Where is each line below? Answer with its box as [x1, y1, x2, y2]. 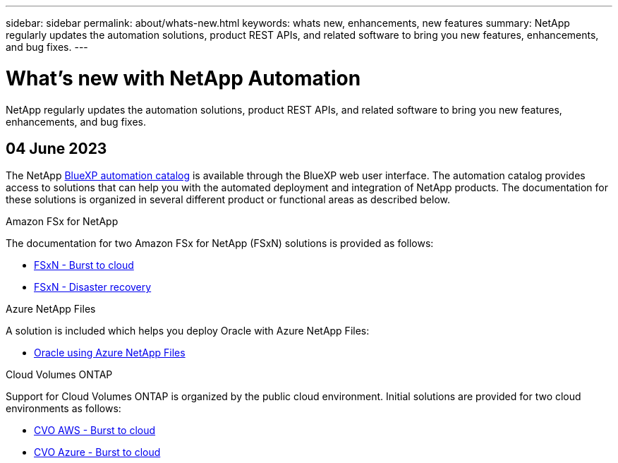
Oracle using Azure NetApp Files [34, 347, 186, 359]
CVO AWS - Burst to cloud [34, 424, 156, 437]
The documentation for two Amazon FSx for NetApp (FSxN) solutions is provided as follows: [6, 237, 434, 250]
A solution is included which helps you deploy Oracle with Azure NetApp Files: [6, 325, 370, 337]
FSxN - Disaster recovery [34, 281, 152, 294]
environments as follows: [6, 402, 121, 415]
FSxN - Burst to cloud [34, 259, 134, 272]
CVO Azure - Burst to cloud [34, 446, 161, 459]
